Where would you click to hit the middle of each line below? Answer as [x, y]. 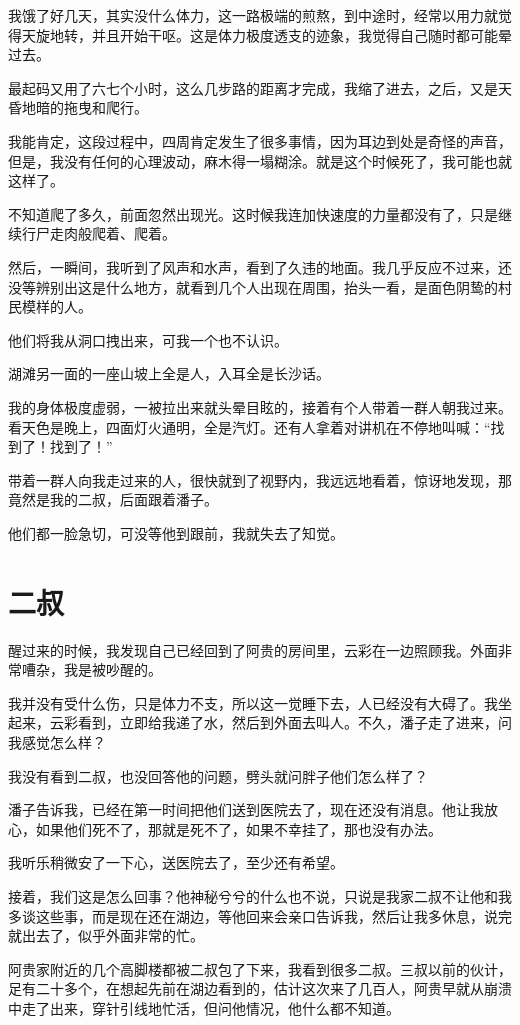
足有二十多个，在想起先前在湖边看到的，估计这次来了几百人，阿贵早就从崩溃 [260, 988]
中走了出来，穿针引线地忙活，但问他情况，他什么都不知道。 [204, 1007]
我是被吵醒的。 [112, 669]
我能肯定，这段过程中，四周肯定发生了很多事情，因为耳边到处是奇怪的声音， [260, 140]
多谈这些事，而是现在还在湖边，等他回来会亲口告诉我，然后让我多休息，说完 [260, 915]
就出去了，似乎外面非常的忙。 [106, 935]
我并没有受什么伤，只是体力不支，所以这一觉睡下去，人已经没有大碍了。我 [253, 702]
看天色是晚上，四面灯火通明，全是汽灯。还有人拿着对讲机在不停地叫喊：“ [249, 426]
